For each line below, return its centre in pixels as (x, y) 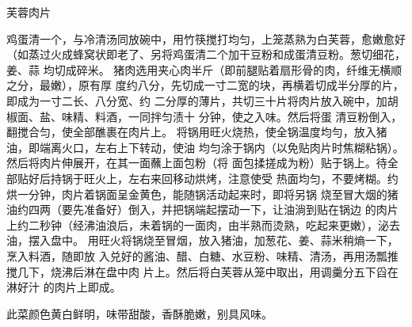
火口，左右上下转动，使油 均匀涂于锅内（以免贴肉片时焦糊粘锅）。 (233, 147)
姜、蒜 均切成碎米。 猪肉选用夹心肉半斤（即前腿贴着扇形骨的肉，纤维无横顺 (204, 69)
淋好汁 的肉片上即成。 (64, 287)
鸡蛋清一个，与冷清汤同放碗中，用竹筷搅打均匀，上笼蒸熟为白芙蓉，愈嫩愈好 (206, 38)
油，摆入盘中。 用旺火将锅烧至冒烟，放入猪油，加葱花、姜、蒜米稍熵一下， (202, 240)
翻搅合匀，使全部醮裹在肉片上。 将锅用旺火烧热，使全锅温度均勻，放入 (191, 132)
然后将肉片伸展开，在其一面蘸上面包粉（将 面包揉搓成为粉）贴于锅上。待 (197, 163)
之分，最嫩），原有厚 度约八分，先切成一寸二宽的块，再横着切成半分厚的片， (205, 85)
